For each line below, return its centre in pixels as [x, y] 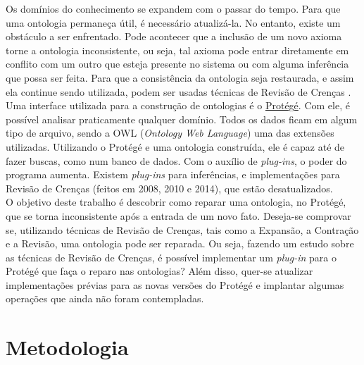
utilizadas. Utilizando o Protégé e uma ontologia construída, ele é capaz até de [175, 146]
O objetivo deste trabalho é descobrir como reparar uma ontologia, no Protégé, [176, 202]
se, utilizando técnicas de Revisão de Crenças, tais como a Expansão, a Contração [182, 229]
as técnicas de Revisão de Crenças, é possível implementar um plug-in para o [171, 257]
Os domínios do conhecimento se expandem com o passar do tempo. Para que [173, 8]
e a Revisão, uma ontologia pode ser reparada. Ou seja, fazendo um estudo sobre [180, 243]
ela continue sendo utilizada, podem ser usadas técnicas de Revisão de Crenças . [178, 91]
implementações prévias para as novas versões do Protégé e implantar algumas [175, 284]
